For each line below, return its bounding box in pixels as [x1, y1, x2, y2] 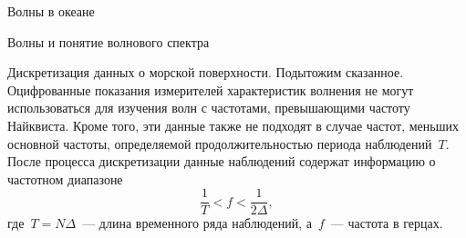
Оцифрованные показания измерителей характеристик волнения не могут [7, 80, 414, 99]
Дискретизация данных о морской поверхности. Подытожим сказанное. [7, 63, 404, 82]
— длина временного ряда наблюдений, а [82, 213, 312, 233]
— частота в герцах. [330, 213, 443, 233]
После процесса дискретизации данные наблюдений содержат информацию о [7, 152, 436, 171]
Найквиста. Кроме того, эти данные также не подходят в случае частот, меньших [7, 115, 459, 134]
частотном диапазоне [7, 169, 123, 188]
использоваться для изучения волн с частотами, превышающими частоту [7, 98, 410, 117]
